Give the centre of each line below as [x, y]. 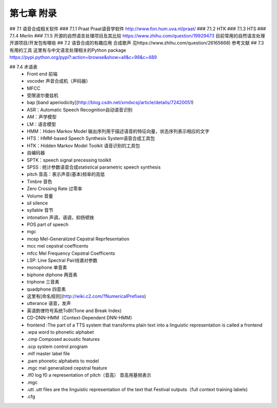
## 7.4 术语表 [24, 67]
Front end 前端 [42, 74]
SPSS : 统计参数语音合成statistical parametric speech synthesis [94, 167]
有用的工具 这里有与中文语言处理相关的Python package [68, 50]
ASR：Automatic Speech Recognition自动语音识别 [80, 110]
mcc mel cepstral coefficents [58, 246]
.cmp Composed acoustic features [63, 339]
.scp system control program [57, 346]
